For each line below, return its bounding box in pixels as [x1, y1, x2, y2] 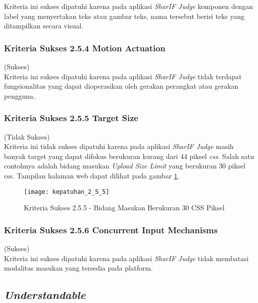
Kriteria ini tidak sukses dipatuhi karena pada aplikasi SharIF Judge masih [4, 141, 234, 151]
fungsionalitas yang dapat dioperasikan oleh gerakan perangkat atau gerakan [4, 81, 239, 91]
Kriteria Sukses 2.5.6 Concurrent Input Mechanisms [4, 223, 218, 236]
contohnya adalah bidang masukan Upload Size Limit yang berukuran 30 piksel [4, 160, 246, 171]
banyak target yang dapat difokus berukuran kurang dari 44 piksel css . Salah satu [4, 151, 254, 161]
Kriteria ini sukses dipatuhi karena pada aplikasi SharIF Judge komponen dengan [4, 1, 253, 11]
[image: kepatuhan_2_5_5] [24, 188, 109, 195]
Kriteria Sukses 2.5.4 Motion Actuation [4, 41, 166, 54]
